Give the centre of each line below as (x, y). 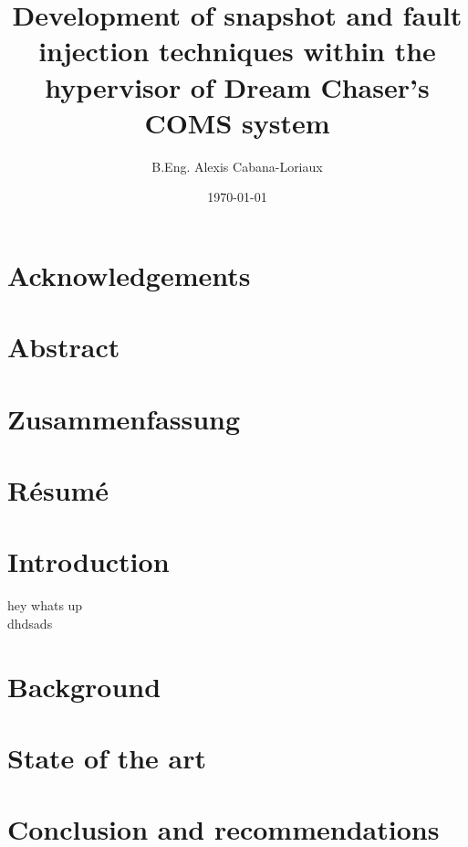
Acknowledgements (129, 275)
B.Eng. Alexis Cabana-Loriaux (237, 166)
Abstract (64, 347)
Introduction (88, 561)
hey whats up (45, 605)
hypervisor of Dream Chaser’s (237, 86)
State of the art (107, 758)
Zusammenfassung (124, 418)
